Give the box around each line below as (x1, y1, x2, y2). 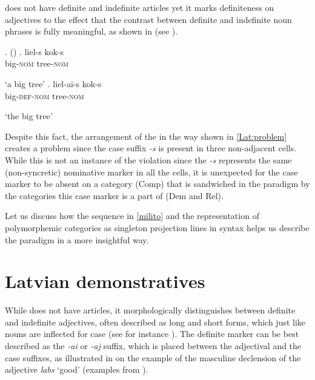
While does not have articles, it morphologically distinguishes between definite (5, 304, 296, 316)
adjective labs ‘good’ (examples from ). (5, 363, 148, 376)
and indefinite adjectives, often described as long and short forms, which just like (5, 315, 306, 328)
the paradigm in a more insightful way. (5, 233, 149, 246)
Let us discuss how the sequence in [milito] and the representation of (5, 209, 259, 222)
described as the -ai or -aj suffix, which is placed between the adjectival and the (5, 339, 302, 352)
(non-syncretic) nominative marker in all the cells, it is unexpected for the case (5, 165, 298, 178)
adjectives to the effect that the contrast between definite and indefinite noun (5, 13, 292, 25)
